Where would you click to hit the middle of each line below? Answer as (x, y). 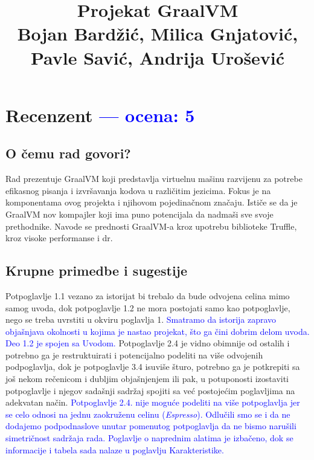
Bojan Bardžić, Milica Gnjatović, (158, 34)
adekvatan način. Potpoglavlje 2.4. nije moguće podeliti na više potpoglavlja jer (153, 402)
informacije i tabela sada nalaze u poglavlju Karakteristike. (115, 449)
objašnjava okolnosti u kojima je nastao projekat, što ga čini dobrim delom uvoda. (158, 331)
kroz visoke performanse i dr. (59, 238)
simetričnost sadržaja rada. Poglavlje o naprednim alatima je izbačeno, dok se (149, 438)
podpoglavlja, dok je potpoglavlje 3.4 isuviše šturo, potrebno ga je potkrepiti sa (153, 367)
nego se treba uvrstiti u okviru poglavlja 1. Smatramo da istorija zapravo (141, 319)
